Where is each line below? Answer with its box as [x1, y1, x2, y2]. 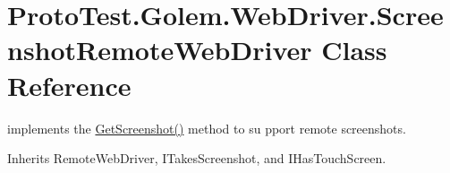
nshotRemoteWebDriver [7, 31, 312, 68]
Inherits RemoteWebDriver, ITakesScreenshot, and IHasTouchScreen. [7, 149, 386, 168]
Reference [7, 66, 132, 103]
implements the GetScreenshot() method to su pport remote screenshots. [7, 118, 406, 137]
